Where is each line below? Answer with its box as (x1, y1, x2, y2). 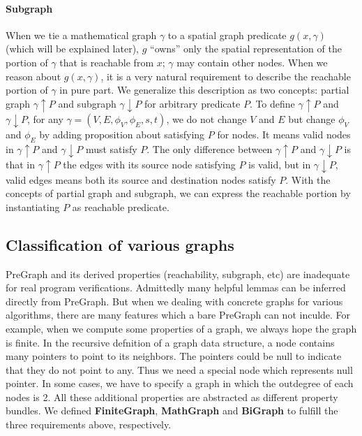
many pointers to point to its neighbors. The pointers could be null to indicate (6, 349, 342, 363)
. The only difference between (146, 141, 273, 156)
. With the (285, 172, 331, 187)
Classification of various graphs (6, 233, 234, 255)
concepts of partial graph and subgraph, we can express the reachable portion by (6, 186, 351, 201)
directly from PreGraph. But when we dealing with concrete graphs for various (6, 293, 343, 308)
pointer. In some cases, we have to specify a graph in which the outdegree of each (6, 376, 354, 391)
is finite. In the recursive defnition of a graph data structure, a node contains (6, 335, 335, 349)
